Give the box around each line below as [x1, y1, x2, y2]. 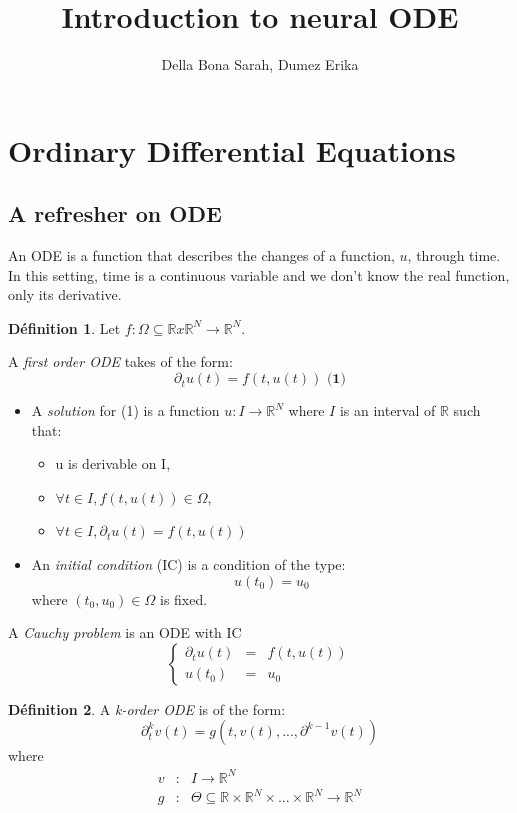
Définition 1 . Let [8, 317, 121, 338]
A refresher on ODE [8, 198, 222, 229]
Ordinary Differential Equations [8, 129, 456, 170]
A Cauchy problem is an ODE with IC [8, 622, 242, 643]
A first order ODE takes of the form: [8, 351, 233, 372]
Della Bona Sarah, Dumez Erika [161, 54, 359, 75]
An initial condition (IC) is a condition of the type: [31, 554, 346, 575]
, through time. [407, 245, 501, 266]
